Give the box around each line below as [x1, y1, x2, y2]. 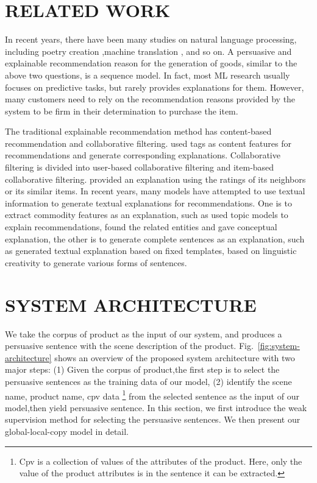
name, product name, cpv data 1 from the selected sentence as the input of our [5, 387, 299, 402]
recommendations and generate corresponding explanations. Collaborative [5, 149, 280, 161]
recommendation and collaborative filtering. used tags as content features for [5, 136, 291, 149]
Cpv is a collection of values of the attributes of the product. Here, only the [19, 454, 302, 467]
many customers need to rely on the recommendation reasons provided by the [5, 93, 296, 105]
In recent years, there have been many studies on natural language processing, [5, 33, 297, 46]
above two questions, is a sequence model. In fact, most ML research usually [5, 68, 290, 81]
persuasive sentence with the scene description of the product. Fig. [5, 339, 254, 352]
